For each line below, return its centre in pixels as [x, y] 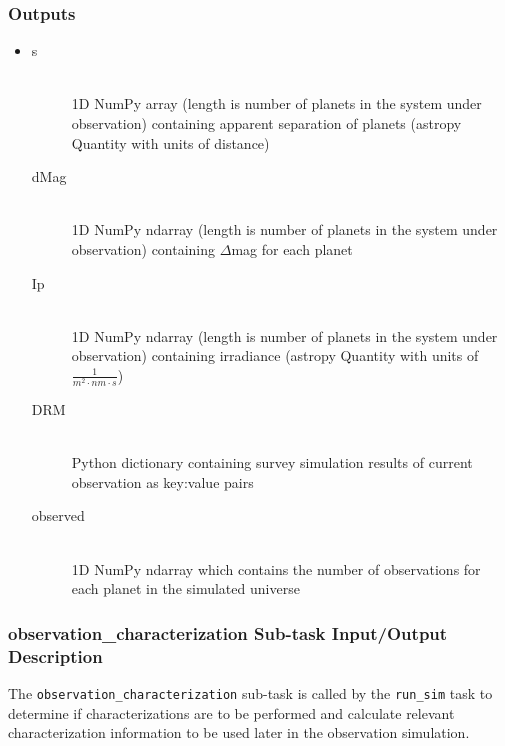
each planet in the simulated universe [185, 588]
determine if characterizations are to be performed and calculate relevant [231, 712]
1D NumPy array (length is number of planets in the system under [276, 103]
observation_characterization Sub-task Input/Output [228, 632]
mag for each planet [292, 248]
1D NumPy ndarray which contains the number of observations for [276, 568]
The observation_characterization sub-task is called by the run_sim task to [250, 692]
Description [55, 655]
